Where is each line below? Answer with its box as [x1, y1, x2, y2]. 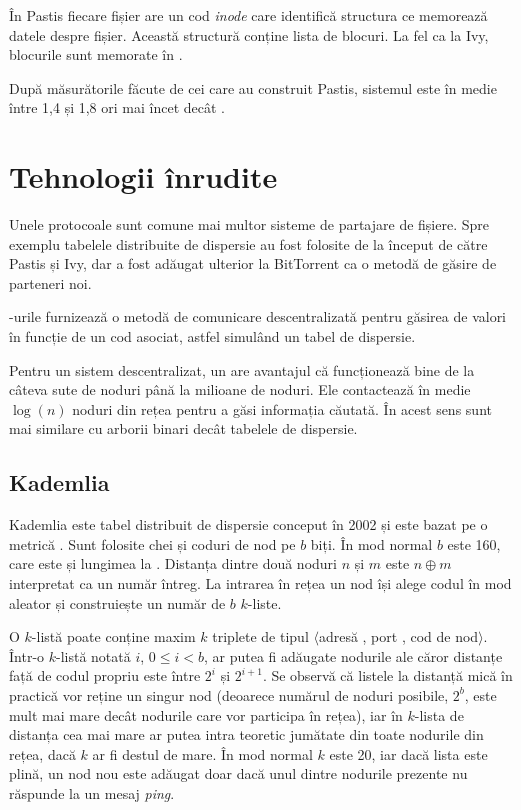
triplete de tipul [212, 626, 309, 647]
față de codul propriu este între [9, 665, 201, 686]
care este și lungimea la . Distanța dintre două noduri [9, 553, 337, 574]
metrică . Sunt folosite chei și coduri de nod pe [9, 533, 296, 554]
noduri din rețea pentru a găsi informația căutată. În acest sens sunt [72, 398, 492, 419]
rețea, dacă [9, 743, 76, 764]
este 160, [447, 533, 501, 554]
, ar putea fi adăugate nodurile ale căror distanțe [204, 645, 503, 666]
